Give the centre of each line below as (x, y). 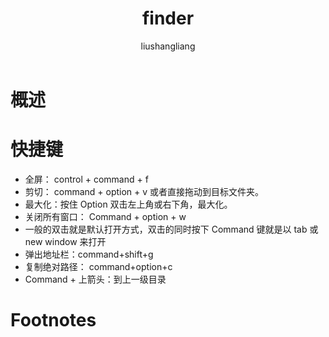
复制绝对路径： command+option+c (98, 266)
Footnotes (53, 320)
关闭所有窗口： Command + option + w (105, 216)
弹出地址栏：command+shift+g (89, 254)
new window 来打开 (65, 241)
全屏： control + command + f (86, 179)
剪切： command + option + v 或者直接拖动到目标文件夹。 (144, 191)
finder (168, 18)
